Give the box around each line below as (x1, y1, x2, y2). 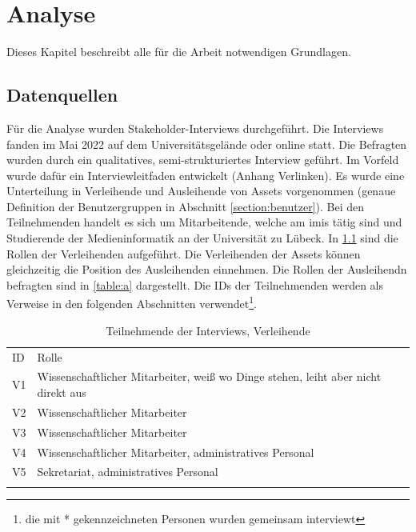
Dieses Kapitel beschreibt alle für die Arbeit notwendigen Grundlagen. (6, 43, 351, 60)
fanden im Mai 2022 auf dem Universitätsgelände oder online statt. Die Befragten (6, 135, 407, 152)
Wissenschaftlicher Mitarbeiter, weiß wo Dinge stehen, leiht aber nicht (37, 368, 382, 385)
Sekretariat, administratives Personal (37, 463, 218, 480)
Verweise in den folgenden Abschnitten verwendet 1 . (6, 293, 257, 312)
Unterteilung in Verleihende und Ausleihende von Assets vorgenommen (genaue (6, 182, 396, 199)
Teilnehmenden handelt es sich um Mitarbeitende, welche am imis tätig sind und (6, 214, 402, 230)
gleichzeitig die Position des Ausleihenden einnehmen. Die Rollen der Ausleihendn (6, 261, 407, 278)
